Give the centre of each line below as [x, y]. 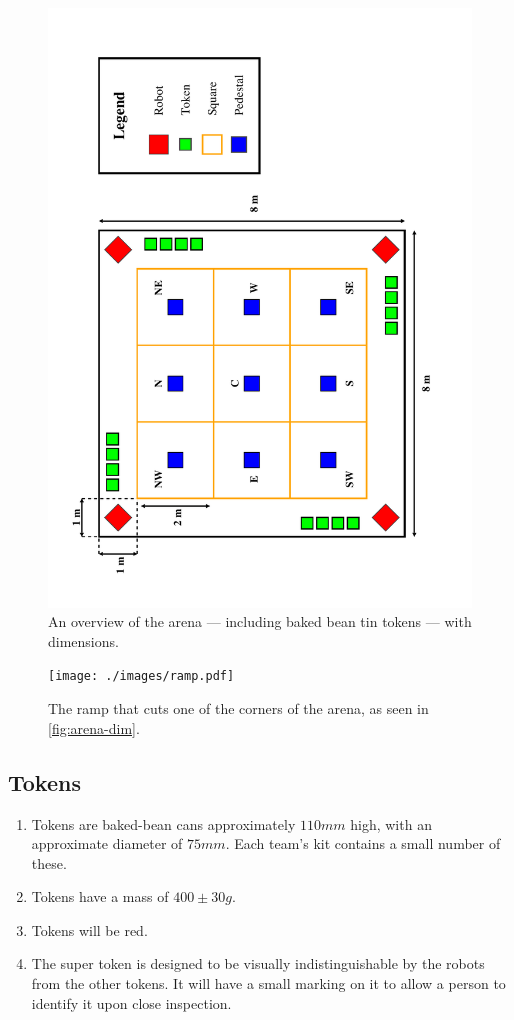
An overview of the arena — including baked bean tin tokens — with [260, 621]
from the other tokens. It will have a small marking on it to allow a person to [268, 983]
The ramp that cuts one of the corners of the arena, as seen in [238, 708]
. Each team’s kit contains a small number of [363, 843]
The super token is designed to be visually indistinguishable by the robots [258, 963]
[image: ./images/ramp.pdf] [141, 676]
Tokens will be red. [89, 929]
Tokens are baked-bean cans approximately [163, 823]
